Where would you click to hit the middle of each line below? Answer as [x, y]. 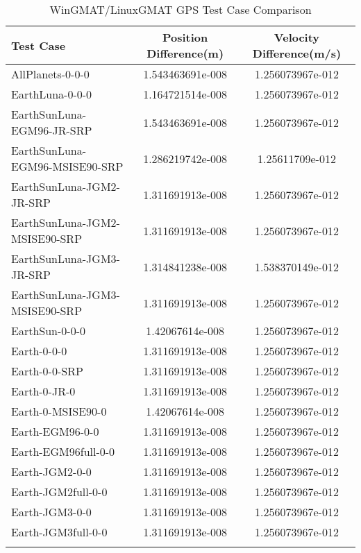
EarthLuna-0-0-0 [52, 94]
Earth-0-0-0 [39, 351]
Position [185, 37]
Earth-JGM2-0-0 [51, 471]
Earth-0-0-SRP [47, 371]
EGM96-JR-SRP [52, 130]
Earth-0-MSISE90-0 [59, 411]
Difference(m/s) [297, 53]
